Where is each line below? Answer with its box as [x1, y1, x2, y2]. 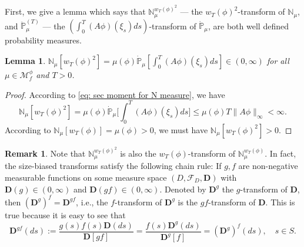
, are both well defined [208, 19, 289, 32]
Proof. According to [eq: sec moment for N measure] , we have [5, 88, 225, 100]
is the [178, 195, 198, 208]
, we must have [153, 123, 208, 136]
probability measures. [5, 34, 82, 46]
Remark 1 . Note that [5, 147, 86, 159]
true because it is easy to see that [5, 208, 126, 221]
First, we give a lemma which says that [5, 5, 146, 18]
